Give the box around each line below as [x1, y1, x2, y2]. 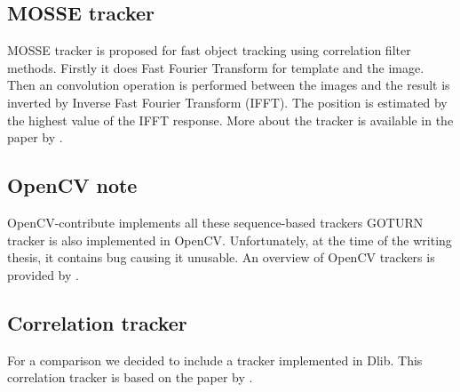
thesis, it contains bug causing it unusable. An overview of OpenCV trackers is [7, 248, 435, 267]
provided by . [7, 265, 79, 284]
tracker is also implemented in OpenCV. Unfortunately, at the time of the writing [7, 230, 452, 249]
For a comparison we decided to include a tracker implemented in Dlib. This [7, 350, 423, 369]
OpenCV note [7, 172, 138, 199]
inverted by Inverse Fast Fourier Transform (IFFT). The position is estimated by [7, 92, 448, 111]
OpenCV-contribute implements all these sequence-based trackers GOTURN [7, 212, 424, 231]
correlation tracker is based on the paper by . [7, 368, 253, 387]
